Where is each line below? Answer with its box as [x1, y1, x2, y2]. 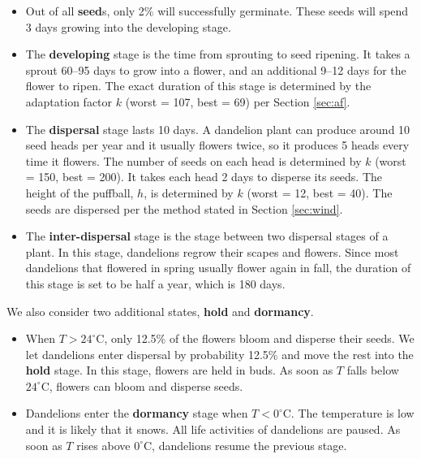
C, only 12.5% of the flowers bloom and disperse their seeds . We [96, 330, 415, 347]
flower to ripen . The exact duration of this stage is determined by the [25, 77, 372, 94]
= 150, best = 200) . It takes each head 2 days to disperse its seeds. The [25, 168, 383, 185]
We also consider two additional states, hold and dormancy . [6, 302, 314, 319]
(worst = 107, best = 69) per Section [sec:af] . [125, 93, 350, 110]
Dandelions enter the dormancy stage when [25, 405, 248, 422]
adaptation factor [25, 93, 113, 110]
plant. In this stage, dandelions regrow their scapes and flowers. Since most [25, 243, 399, 260]
